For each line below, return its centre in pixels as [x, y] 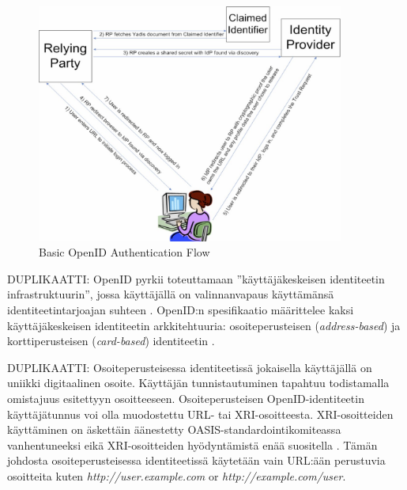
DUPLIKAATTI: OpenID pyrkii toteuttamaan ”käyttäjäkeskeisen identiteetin [196, 278]
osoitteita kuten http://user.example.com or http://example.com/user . [177, 475]
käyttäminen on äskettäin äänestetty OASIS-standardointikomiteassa [174, 429]
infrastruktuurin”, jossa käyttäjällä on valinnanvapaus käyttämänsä [171, 294]
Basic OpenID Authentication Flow [124, 252]
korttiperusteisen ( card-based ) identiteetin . [111, 341]
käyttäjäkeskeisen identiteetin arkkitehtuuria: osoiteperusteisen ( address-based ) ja [204, 325]
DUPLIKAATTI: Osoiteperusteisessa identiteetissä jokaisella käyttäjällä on [190, 367]
